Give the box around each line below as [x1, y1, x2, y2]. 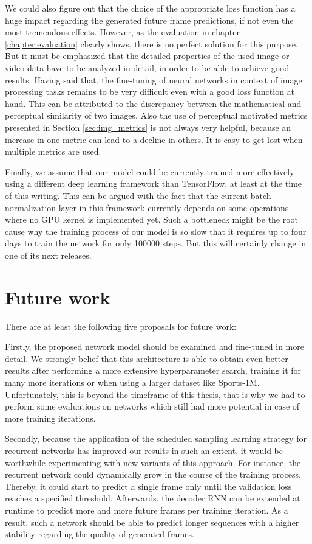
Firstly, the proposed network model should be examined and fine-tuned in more [5, 340, 304, 353]
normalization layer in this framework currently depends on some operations [5, 201, 289, 214]
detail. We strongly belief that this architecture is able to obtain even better [5, 352, 288, 364]
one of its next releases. [5, 248, 92, 261]
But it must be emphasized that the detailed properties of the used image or [5, 49, 290, 62]
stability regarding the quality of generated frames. [5, 528, 194, 540]
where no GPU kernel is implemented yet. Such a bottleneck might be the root [5, 213, 299, 226]
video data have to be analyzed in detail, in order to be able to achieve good [5, 61, 290, 74]
